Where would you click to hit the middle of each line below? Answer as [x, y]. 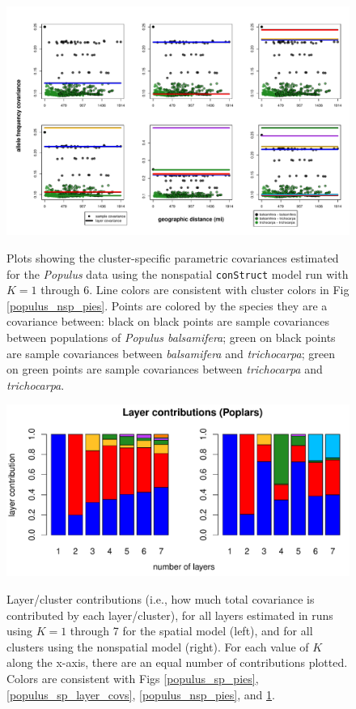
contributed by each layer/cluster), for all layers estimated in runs [170, 615]
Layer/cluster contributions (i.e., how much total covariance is [161, 598]
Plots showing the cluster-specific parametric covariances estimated [173, 257]
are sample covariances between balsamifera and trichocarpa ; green [171, 353]
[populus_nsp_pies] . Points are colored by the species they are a [167, 305]
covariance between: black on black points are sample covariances [168, 321]
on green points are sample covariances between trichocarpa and [165, 369]
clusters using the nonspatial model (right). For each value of [158, 646]
